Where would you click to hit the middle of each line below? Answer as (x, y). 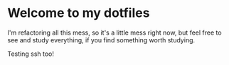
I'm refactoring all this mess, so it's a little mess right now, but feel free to (114, 32)
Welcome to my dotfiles (79, 13)
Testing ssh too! (31, 54)
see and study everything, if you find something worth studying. (101, 40)
